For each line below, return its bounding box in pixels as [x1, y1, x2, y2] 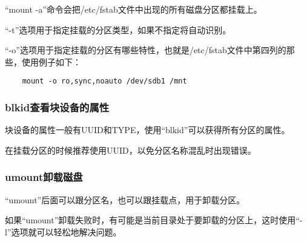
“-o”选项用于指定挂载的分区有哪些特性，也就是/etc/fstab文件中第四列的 [5, 44, 286, 56]
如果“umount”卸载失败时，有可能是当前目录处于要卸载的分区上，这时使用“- [5, 214, 303, 226]
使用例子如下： [21, 55, 81, 68]
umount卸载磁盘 [5, 169, 83, 185]
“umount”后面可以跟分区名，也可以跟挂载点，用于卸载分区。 [5, 193, 245, 206]
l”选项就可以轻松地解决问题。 [5, 225, 122, 238]
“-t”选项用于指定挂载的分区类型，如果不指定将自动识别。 [5, 23, 231, 36]
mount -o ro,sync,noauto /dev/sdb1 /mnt [22, 77, 187, 86]
